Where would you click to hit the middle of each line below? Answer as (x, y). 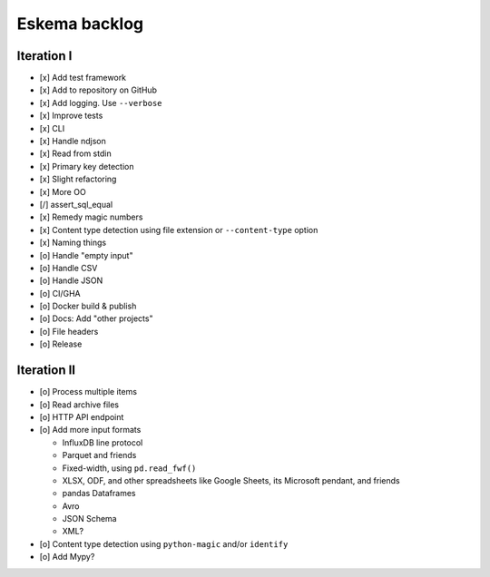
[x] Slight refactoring (78, 179)
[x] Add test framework (83, 78)
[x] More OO (63, 191)
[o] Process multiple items (88, 392)
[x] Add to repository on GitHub (98, 90)
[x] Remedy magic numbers (91, 217)
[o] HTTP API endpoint (82, 416)
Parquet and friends (99, 455)
